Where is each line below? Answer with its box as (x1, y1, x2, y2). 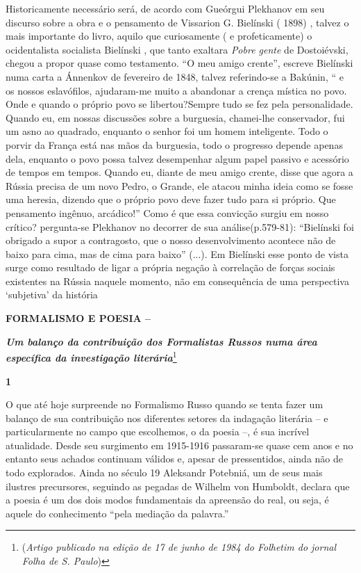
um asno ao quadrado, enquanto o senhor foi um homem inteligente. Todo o (6, 124, 328, 138)
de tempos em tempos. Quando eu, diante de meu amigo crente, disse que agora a (6, 165, 353, 179)
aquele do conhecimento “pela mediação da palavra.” (6, 506, 229, 520)
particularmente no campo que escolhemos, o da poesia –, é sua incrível (6, 424, 310, 439)
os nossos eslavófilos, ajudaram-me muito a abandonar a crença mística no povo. (6, 83, 347, 97)
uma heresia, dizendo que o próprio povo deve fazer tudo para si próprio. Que (6, 192, 336, 207)
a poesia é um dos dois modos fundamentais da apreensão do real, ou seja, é (6, 492, 329, 507)
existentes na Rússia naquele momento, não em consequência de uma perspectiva (6, 273, 349, 288)
